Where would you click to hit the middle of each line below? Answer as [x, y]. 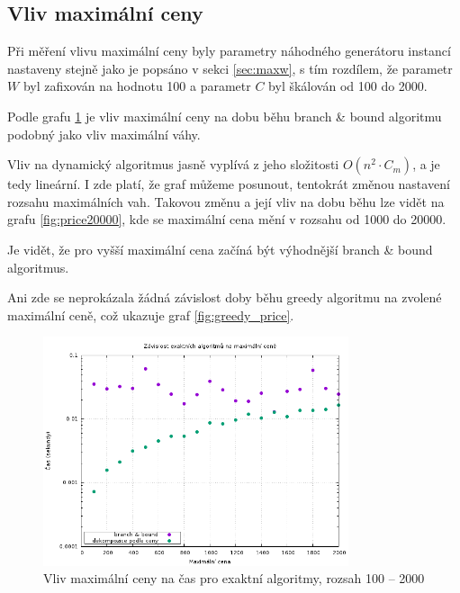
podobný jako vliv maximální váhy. [104, 134]
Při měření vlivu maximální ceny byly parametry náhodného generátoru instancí [229, 51]
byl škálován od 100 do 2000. [348, 86]
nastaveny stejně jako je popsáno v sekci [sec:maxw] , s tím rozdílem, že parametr [230, 68]
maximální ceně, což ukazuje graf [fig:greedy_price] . [151, 314]
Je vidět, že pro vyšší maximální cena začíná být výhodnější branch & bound [220, 249]
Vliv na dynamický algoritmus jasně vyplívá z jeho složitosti [173, 164]
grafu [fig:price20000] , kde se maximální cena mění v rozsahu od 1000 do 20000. [227, 219]
